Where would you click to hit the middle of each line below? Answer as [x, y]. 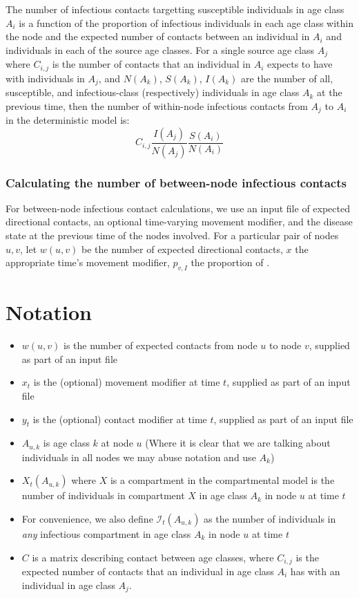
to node [285, 345]
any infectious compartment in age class [106, 533]
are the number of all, [287, 78]
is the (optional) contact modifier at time [120, 419]
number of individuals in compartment [103, 495]
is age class [66, 443]
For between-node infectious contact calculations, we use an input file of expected [178, 208]
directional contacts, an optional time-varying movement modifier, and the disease [179, 222]
